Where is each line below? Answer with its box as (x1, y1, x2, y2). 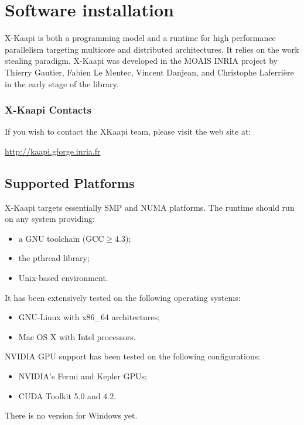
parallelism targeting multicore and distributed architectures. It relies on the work (5, 43, 299, 55)
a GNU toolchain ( (18, 232, 86, 244)
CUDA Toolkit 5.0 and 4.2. (18, 389, 117, 402)
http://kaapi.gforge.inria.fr (5, 145, 101, 157)
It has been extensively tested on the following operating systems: (5, 291, 241, 303)
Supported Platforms (5, 173, 135, 191)
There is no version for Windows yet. (5, 409, 138, 421)
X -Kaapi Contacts (5, 102, 91, 117)
